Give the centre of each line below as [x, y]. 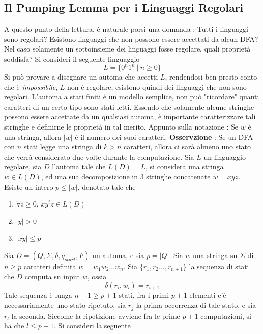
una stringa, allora [33, 136]
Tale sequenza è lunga [38, 295]
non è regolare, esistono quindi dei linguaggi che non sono [157, 86]
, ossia [97, 277]
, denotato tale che [107, 186]
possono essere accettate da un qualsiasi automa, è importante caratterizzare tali [130, 117]
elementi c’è [208, 295]
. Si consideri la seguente [92, 326]
